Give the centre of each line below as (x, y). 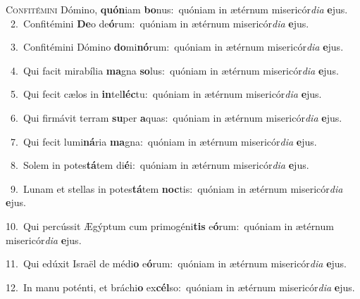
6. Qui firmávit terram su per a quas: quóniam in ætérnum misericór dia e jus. (176, 117)
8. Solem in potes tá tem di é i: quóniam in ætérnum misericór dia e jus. (160, 165)
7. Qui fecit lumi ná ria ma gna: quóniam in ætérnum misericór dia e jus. (163, 141)
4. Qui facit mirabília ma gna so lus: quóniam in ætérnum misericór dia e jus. (174, 70)
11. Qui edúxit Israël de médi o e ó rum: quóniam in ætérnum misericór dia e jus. (176, 263)
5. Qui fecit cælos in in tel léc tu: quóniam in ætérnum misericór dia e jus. (166, 94)
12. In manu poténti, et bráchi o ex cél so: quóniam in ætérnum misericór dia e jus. (180, 287)
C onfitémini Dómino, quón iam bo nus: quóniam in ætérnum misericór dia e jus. (177, 9)
